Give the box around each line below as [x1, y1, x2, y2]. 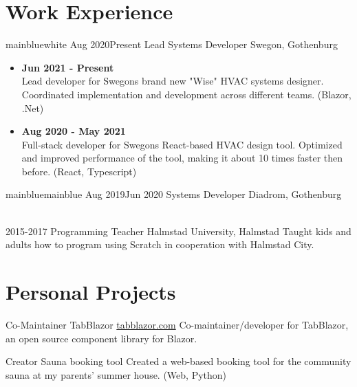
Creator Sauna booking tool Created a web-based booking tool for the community [6, 354, 351, 368]
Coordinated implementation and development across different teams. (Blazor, [21, 87, 351, 101]
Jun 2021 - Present [21, 60, 114, 74]
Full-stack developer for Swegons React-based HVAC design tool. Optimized [21, 137, 343, 151]
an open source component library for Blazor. [6, 331, 197, 345]
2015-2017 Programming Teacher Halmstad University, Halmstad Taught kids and [6, 223, 351, 238]
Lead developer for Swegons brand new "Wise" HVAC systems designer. [21, 74, 324, 88]
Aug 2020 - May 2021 [21, 124, 126, 138]
